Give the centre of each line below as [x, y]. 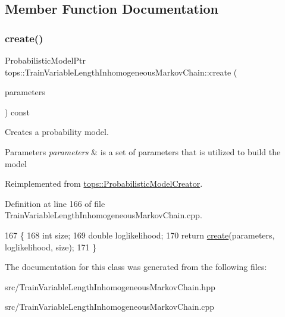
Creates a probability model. [57, 132]
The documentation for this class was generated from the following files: [136, 267]
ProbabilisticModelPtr [45, 60]
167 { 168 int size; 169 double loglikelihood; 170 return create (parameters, [140, 235]
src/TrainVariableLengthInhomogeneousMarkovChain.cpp [110, 307]
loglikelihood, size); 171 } [51, 247]
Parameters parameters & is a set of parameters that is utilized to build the [143, 151]
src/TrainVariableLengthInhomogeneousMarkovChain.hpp [110, 286]
